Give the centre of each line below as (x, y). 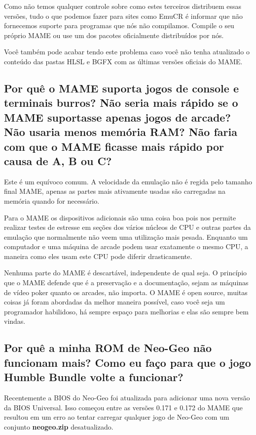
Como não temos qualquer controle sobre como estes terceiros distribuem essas (123, 6)
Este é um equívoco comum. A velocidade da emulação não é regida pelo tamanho (128, 181)
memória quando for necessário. (52, 200)
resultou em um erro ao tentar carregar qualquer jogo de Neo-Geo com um (117, 417)
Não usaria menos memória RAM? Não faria (121, 132)
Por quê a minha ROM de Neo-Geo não (108, 348)
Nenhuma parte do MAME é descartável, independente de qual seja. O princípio (126, 273)
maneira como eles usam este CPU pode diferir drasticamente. (98, 256)
